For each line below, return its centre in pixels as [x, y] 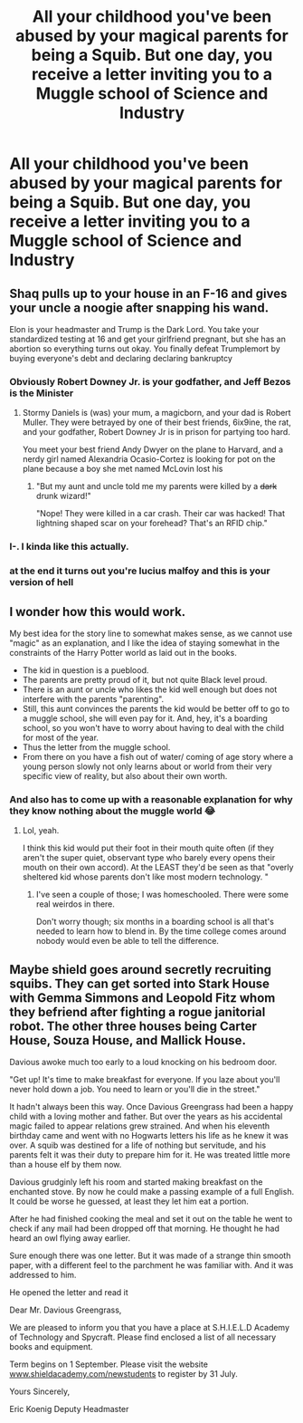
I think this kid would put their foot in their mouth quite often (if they [148, 848]
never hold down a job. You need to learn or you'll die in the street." [135, 1090]
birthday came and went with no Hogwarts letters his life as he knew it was [149, 1136]
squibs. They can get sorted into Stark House [139, 983]
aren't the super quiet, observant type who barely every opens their [149, 858]
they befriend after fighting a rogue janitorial [137, 1012]
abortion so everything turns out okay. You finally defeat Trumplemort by [145, 349]
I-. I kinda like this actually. [69, 547]
